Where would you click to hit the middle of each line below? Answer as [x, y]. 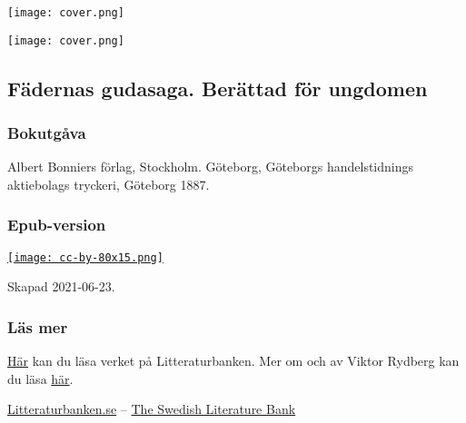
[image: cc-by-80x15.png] [85, 257]
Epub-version [57, 225]
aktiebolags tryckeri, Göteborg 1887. [109, 184]
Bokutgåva [47, 133]
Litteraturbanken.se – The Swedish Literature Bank [152, 409]
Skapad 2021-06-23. [61, 286]
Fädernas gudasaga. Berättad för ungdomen [218, 88]
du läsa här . [40, 378]
